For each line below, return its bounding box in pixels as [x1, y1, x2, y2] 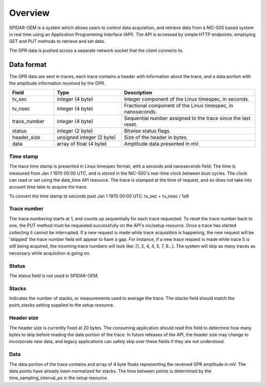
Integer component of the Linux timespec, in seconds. [124, 96, 250, 103]
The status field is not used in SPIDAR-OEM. [9, 272, 99, 278]
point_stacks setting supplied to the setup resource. [9, 302, 114, 308]
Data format [9, 60, 47, 69]
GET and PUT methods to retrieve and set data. [9, 39, 105, 44]
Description [124, 89, 152, 96]
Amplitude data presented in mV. [124, 141, 199, 148]
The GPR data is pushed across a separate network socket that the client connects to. [9, 47, 184, 53]
